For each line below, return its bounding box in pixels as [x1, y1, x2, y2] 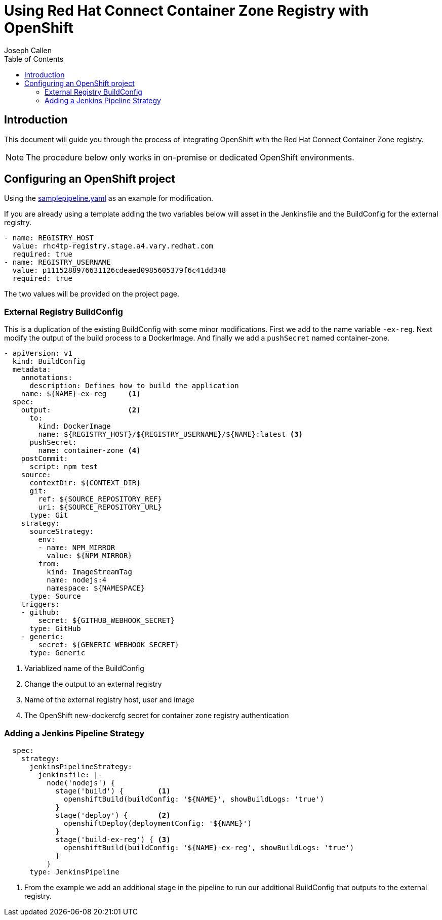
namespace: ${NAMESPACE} [47, 584, 145, 593]
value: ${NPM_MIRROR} [47, 552, 132, 560]
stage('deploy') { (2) [55, 811, 171, 819]
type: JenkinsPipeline [29, 867, 119, 876]
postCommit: [21, 454, 68, 463]
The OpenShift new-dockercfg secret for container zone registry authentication [24, 711, 289, 720]
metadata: [12, 365, 51, 374]
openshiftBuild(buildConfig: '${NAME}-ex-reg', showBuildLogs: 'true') [64, 843, 354, 852]
